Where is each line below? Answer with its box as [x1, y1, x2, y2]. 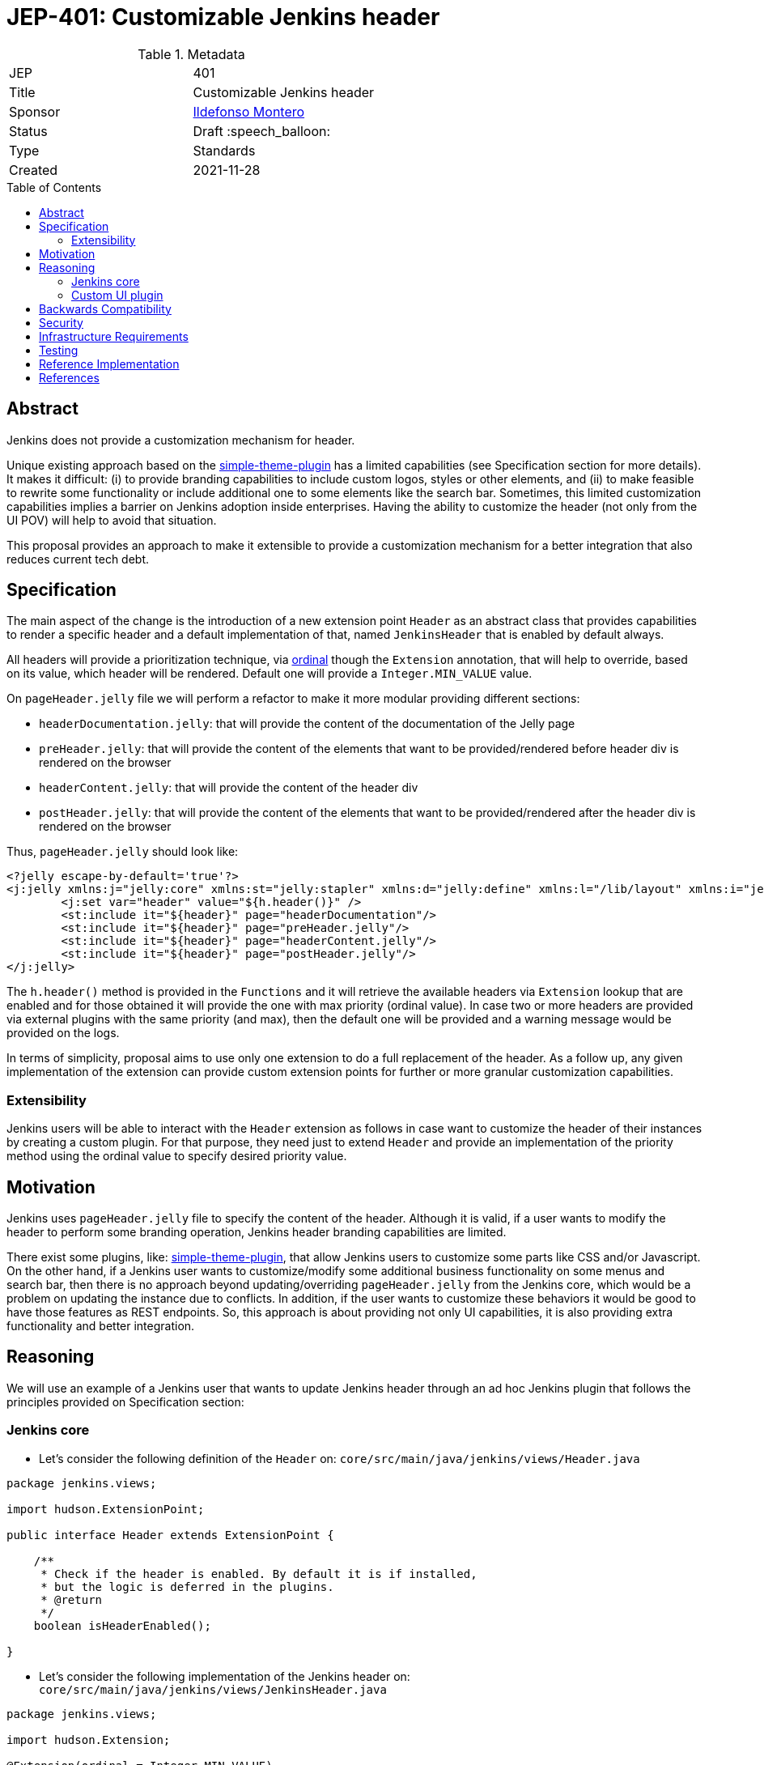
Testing [39, 342, 79, 357]
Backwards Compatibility [39, 301, 172, 316]
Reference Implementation [39, 356, 180, 371]
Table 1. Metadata [138, 45, 245, 62]
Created [9, 161, 58, 178]
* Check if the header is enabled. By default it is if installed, [40, 1567, 477, 1580]
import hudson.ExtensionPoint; [6, 1502, 205, 1516]
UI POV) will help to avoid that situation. [6, 512, 217, 527]
